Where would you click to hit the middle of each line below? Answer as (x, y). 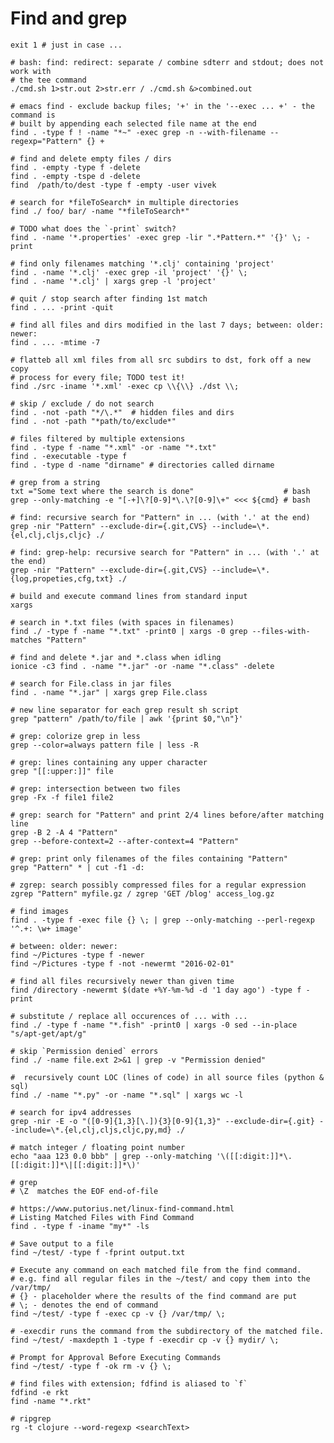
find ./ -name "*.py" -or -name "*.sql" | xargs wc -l (127, 1095)
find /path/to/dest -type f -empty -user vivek (113, 185)
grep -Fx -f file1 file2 (62, 797)
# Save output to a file (62, 1243)
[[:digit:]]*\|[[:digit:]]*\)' (75, 1165)
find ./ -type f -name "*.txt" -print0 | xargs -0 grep (129, 631)
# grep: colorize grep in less (75, 736)
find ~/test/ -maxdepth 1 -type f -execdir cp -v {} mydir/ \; (145, 1340)
